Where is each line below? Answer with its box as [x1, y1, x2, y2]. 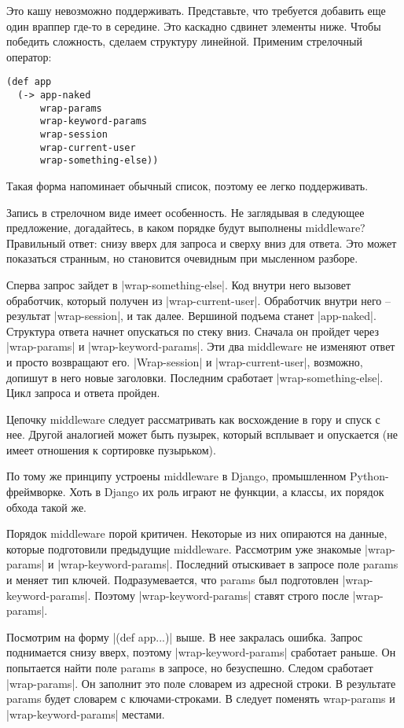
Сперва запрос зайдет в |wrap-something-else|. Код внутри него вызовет [6, 276, 351, 292]
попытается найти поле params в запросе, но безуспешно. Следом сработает [6, 660, 373, 675]
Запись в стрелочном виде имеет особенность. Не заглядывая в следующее [6, 204, 365, 220]
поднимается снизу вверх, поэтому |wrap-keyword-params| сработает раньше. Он [6, 644, 396, 660]
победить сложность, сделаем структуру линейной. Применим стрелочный [6, 33, 362, 50]
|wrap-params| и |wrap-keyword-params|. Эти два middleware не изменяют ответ [6, 338, 395, 355]
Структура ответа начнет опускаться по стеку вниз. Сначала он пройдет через [6, 322, 379, 339]
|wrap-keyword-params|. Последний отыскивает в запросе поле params [57, 556, 398, 572]
